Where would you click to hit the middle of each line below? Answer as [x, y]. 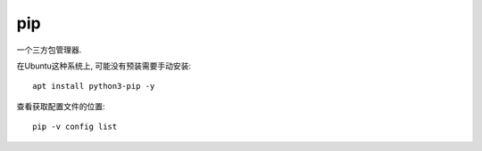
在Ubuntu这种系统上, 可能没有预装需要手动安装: [104, 66]
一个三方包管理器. [49, 50]
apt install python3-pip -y [94, 86]
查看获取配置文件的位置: [61, 106]
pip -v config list [75, 127]
